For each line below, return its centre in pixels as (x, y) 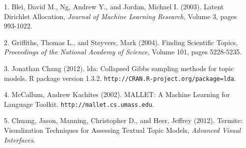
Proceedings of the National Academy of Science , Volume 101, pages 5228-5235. (123, 52)
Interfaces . (20, 139)
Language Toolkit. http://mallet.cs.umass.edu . (79, 104)
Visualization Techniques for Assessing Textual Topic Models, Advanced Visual (123, 130)
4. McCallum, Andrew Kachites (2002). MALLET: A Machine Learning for (117, 94)
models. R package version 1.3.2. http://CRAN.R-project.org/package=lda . (120, 78)
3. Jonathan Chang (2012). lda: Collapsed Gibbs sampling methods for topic (119, 68)
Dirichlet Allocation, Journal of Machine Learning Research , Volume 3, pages (121, 16)
